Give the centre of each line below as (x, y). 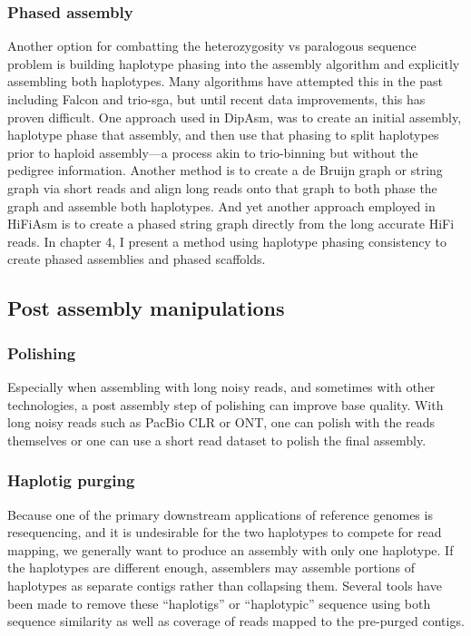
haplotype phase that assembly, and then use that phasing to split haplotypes (223, 135)
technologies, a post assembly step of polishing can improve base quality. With (226, 404)
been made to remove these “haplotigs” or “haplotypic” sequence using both (219, 603)
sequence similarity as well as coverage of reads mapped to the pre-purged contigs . (236, 621)
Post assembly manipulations (146, 308)
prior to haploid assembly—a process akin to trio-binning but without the (213, 152)
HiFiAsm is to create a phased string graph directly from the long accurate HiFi (231, 224)
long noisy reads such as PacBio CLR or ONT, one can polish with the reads (221, 422)
